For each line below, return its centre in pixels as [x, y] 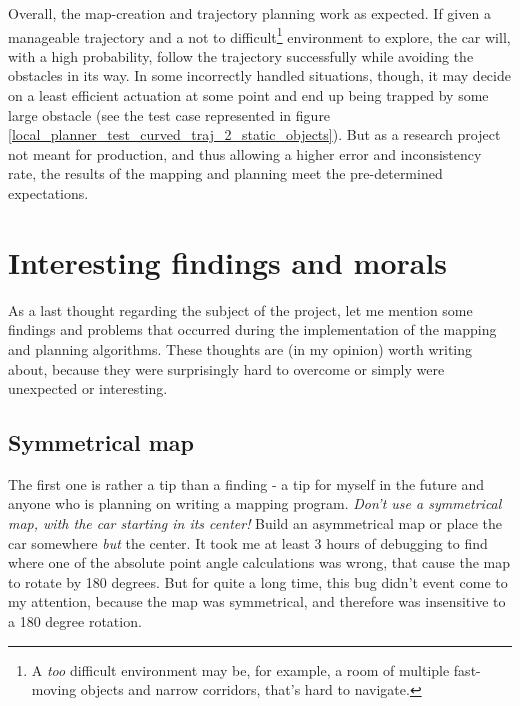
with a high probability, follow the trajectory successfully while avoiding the [241, 55]
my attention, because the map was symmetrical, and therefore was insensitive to [257, 601]
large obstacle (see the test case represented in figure [169, 114]
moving [54, 689]
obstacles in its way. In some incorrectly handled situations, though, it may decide [259, 75]
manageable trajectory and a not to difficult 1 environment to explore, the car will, [259, 35]
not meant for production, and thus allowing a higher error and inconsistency [245, 153]
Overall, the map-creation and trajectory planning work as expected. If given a [249, 13]
